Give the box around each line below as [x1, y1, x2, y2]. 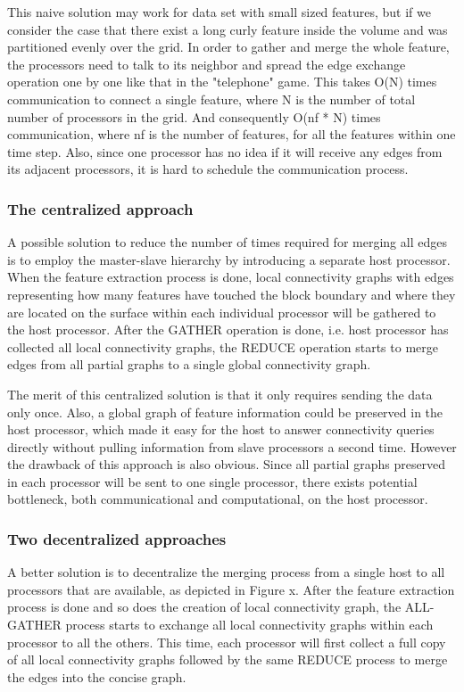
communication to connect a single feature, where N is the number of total [7, 89, 416, 108]
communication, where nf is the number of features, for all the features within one [7, 125, 456, 144]
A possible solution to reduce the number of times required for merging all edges [7, 233, 447, 251]
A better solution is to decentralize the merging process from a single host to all [7, 563, 445, 581]
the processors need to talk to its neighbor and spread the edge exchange [7, 54, 406, 73]
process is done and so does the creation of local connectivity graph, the [7, 597, 402, 616]
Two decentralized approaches [7, 527, 227, 549]
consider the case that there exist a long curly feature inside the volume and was [7, 20, 448, 38]
